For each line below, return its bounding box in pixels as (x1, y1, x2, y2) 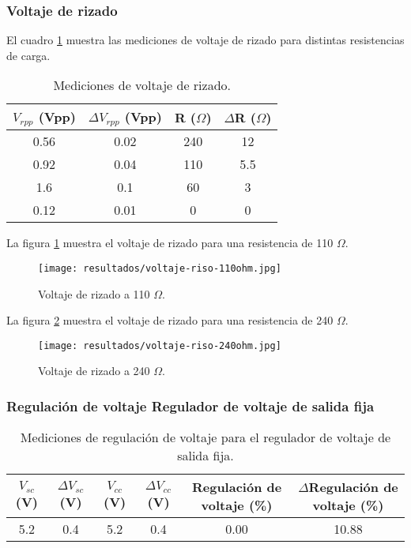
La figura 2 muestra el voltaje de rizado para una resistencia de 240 (6, 312, 334, 328)
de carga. (6, 47, 51, 63)
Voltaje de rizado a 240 (38, 362, 150, 379)
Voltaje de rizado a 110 (38, 285, 150, 302)
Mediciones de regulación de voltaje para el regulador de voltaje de (20, 428, 391, 447)
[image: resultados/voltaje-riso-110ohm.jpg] (38, 262, 281, 274)
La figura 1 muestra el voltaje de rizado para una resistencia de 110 (6, 235, 334, 251)
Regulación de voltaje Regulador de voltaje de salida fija (6, 396, 375, 415)
